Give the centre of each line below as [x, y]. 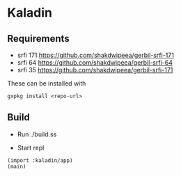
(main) [17, 166]
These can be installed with [47, 83]
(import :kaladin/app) [40, 160]
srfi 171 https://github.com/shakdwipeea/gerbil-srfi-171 [95, 55]
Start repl [31, 147]
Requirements [38, 39]
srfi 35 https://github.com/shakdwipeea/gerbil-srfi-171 [95, 70]
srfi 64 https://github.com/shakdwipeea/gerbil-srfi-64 [95, 63]
